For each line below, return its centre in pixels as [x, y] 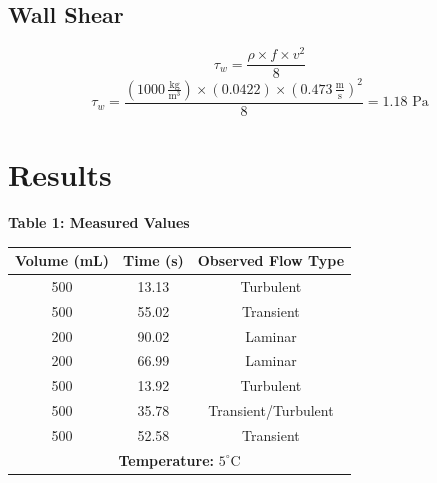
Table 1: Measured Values [99, 222]
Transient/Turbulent [271, 410]
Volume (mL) [62, 260]
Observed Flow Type [271, 260]
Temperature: [166, 459]
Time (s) [153, 260]
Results [60, 174]
